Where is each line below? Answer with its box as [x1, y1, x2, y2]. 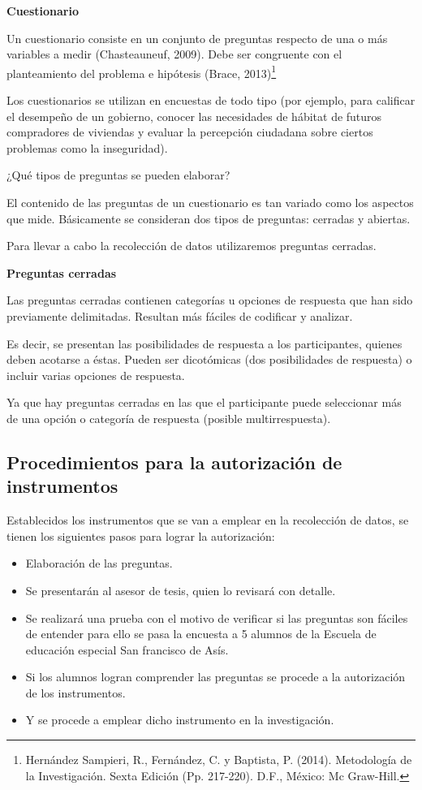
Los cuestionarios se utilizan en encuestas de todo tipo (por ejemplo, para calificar [6, 92, 416, 109]
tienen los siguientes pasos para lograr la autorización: [6, 527, 275, 544]
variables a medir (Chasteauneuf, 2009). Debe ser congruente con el [6, 45, 342, 63]
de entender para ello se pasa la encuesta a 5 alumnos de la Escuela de [25, 625, 377, 642]
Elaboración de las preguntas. [25, 555, 173, 572]
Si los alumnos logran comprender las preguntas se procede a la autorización [25, 668, 406, 685]
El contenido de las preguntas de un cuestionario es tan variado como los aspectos [6, 194, 414, 210]
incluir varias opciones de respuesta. [6, 366, 185, 383]
